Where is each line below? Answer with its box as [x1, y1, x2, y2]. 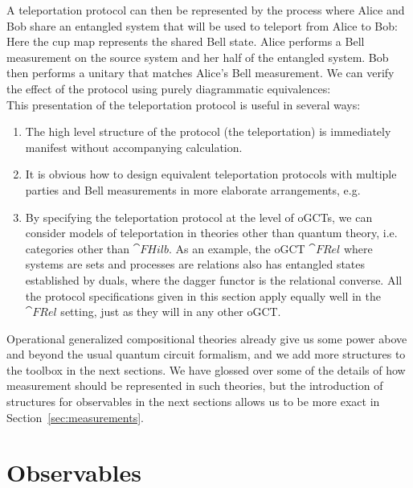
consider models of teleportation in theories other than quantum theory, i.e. [25, 224, 398, 241]
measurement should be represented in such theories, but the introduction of [6, 377, 383, 394]
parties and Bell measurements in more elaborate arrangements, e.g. [25, 181, 361, 198]
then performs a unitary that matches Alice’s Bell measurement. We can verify [6, 64, 395, 81]
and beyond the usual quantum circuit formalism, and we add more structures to [6, 346, 406, 363]
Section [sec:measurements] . [6, 408, 144, 425]
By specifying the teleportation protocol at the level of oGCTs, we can [25, 208, 373, 225]
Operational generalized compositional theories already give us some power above [6, 330, 407, 347]
